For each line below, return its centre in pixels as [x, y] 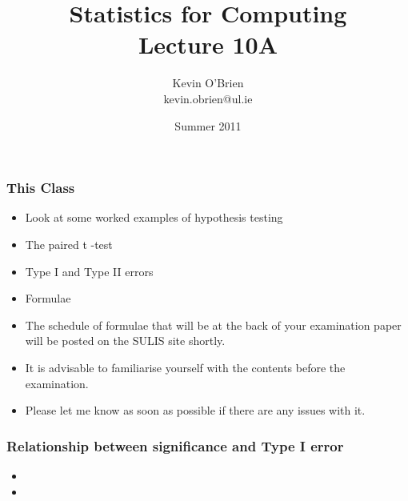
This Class [41, 188]
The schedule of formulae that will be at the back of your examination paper [213, 325]
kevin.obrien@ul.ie [208, 98]
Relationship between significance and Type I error [175, 445]
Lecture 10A [208, 44]
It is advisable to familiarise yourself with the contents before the [185, 367]
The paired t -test [69, 244]
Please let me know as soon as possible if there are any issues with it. [195, 410]
